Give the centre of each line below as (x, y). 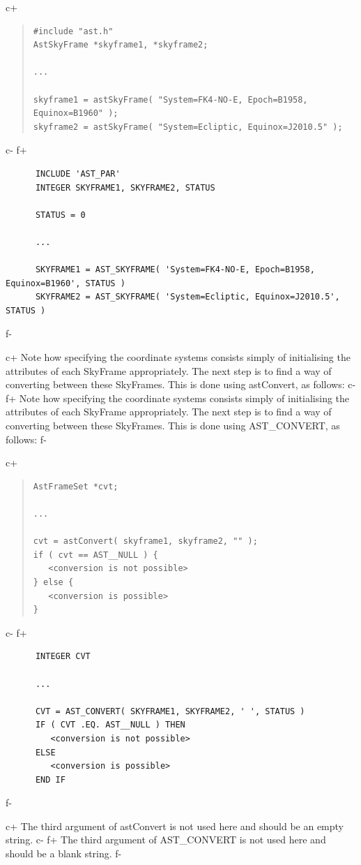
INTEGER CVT (63, 657)
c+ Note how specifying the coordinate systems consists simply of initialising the (178, 357)
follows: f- (26, 439)
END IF (50, 779)
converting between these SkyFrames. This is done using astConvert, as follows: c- (181, 384)
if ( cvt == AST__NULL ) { (95, 555)
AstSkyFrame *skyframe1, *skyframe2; (121, 45)
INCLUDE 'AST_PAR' (78, 173)
